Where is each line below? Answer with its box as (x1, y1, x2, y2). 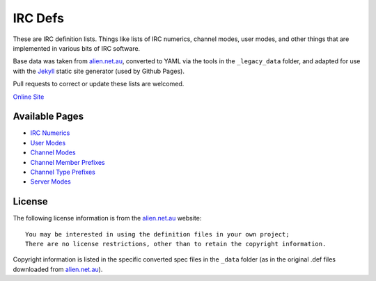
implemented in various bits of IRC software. (13, 44, 141, 52)
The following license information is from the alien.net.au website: (13, 214, 202, 223)
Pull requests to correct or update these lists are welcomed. (13, 80, 185, 88)
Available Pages (13, 111, 84, 122)
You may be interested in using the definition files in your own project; (25, 230, 290, 238)
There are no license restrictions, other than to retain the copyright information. (25, 240, 327, 248)
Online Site (13, 93, 45, 101)
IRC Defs (13, 10, 64, 26)
